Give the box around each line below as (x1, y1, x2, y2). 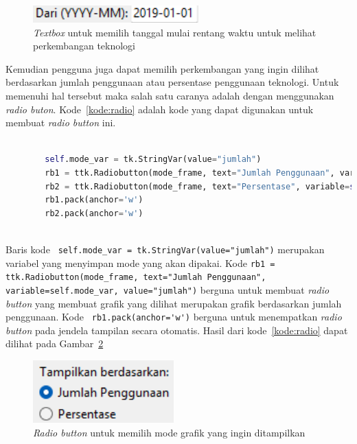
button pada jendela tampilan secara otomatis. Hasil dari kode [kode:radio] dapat (5, 323, 348, 337)
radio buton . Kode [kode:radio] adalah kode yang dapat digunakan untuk (5, 102, 314, 116)
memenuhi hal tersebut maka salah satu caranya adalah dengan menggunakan (5, 88, 334, 102)
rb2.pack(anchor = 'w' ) (45, 208, 143, 218)
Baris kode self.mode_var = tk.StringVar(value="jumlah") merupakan (5, 242, 325, 256)
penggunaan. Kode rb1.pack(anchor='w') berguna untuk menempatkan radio (5, 309, 342, 324)
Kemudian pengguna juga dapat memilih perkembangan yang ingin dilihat (5, 61, 319, 75)
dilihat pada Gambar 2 (5, 336, 104, 351)
